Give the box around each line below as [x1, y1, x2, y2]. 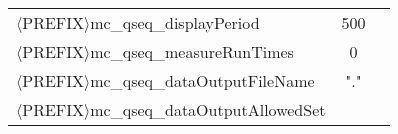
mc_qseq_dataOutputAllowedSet [90, 98, 326, 121]
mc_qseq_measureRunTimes [90, 40, 294, 63]
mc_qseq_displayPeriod [90, 11, 260, 34]
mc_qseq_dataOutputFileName [90, 69, 315, 92]
